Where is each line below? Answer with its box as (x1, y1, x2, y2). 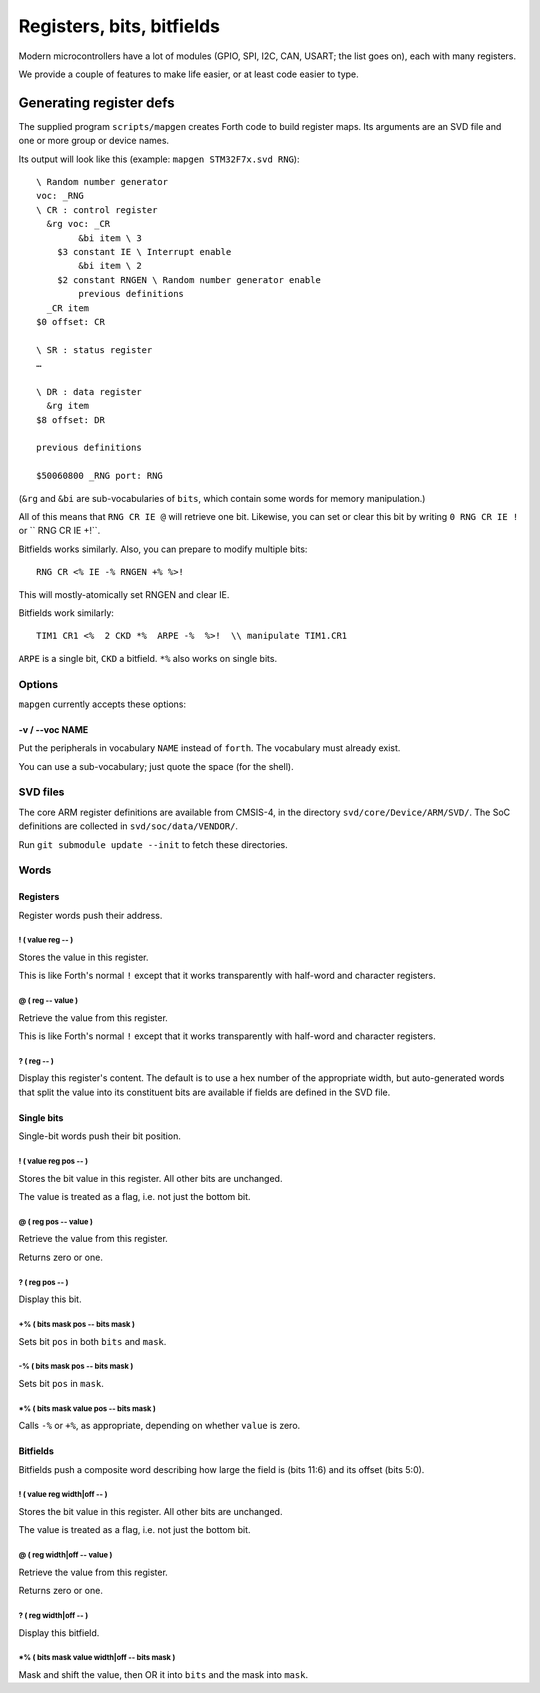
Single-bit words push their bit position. (18, 1130, 182, 1142)
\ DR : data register (36, 386, 142, 397)
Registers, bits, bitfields (18, 15, 220, 37)
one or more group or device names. (18, 135, 170, 147)
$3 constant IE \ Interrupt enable (56, 246, 232, 257)
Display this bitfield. (18, 1626, 100, 1639)
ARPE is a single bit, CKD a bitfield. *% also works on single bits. (18, 652, 278, 664)
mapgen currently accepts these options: (18, 698, 187, 710)
